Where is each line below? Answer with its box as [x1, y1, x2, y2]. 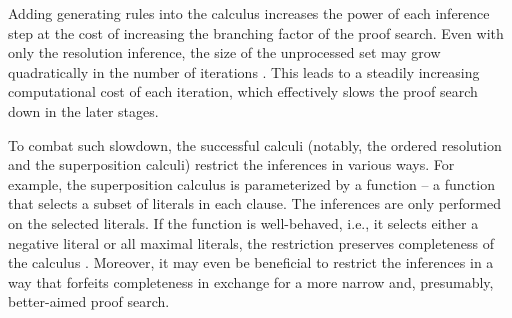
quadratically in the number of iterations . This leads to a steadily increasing [8, 61, 480, 82]
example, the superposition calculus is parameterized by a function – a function [8, 173, 495, 194]
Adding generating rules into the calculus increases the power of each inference [8, 3, 490, 23]
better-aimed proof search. [8, 291, 170, 312]
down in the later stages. [8, 100, 159, 121]
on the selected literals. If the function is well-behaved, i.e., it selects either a [8, 212, 479, 233]
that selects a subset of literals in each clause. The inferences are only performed [8, 193, 502, 214]
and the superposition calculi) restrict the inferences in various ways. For [8, 154, 455, 175]
